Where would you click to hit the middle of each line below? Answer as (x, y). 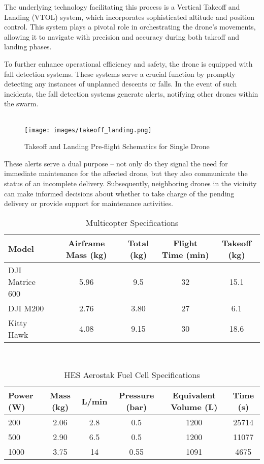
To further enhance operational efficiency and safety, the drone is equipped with (128, 63)
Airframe (86, 243)
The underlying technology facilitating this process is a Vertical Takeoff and (122, 7)
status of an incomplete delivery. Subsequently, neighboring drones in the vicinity (130, 183)
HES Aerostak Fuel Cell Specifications (132, 375)
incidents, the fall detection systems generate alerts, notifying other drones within (131, 93)
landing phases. (28, 47)
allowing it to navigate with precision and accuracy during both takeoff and (122, 36)
